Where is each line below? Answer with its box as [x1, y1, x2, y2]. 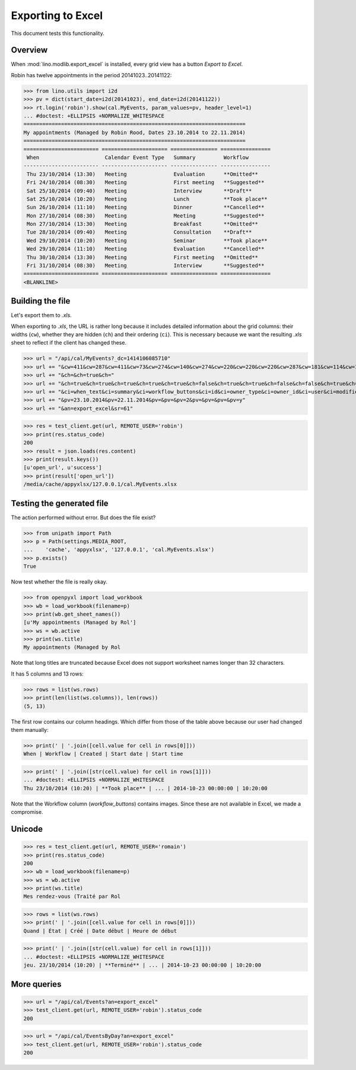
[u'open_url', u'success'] [23, 464, 102, 471]
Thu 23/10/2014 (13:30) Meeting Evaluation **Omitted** [27, 171, 258, 178]
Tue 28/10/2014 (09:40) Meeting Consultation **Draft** [27, 229, 252, 236]
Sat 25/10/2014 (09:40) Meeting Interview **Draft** [27, 187, 252, 194]
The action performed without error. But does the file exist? [11, 514, 156, 521]
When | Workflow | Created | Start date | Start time [23, 750, 183, 757]
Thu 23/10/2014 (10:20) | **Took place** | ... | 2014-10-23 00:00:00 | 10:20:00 [23, 785, 268, 791]
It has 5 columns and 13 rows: [11, 670, 84, 677]
